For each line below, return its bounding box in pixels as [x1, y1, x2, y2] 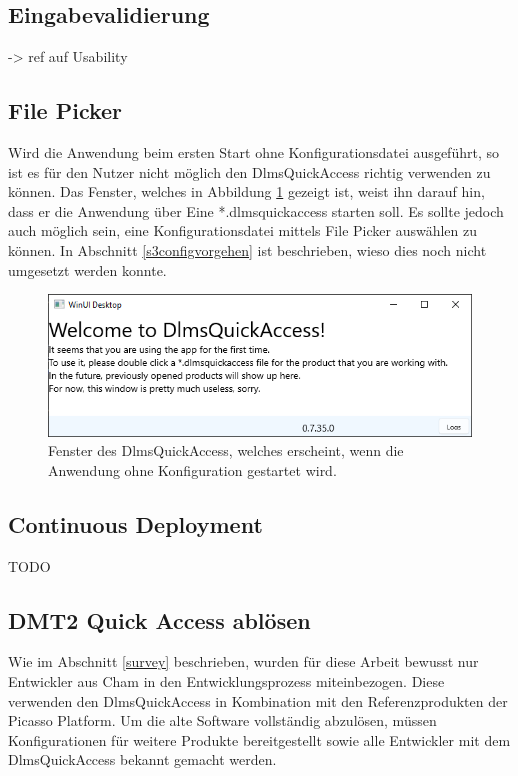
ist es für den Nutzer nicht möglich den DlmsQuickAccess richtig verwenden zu [8, 161, 491, 182]
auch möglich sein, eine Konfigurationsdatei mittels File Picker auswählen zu [8, 220, 477, 241]
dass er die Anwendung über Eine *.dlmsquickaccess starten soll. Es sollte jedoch [8, 200, 504, 221]
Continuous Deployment [8, 508, 263, 539]
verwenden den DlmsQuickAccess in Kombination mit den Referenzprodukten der [8, 690, 508, 711]
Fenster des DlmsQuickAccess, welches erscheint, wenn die [48, 440, 404, 461]
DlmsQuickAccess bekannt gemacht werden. [8, 749, 277, 770]
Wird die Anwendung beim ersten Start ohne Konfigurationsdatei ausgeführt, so [8, 142, 499, 162]
